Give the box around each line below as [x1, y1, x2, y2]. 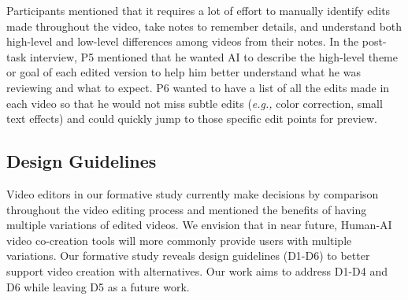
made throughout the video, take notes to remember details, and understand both [6, 17, 402, 34]
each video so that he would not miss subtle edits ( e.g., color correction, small [6, 94, 383, 111]
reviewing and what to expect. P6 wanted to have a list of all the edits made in [6, 79, 390, 95]
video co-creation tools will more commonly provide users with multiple [6, 231, 352, 248]
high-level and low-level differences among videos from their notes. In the [6, 33, 359, 50]
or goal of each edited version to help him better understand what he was [6, 64, 361, 80]
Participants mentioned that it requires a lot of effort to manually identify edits [6, 2, 391, 18]
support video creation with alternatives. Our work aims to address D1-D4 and [6, 262, 388, 279]
